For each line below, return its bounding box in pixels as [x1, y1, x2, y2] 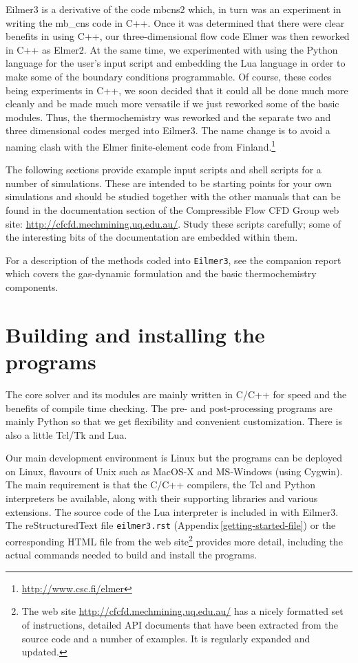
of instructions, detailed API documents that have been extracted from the [21, 617, 338, 631]
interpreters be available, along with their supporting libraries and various [6, 491, 318, 506]
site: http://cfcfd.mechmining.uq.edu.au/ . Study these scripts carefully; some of [6, 216, 341, 230]
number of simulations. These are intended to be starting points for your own [6, 175, 332, 190]
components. [6, 280, 59, 294]
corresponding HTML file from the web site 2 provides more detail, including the [6, 532, 343, 548]
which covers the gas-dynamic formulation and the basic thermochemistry [6, 266, 317, 281]
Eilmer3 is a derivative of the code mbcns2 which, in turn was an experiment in [6, 2, 341, 16]
